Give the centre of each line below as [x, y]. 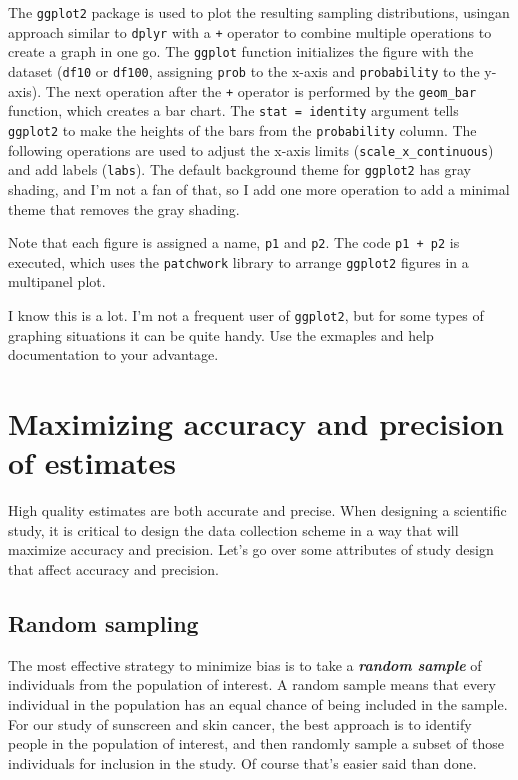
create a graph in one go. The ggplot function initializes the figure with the [241, 51]
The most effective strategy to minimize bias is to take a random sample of [245, 664]
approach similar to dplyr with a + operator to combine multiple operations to [250, 31]
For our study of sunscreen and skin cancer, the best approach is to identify [240, 723]
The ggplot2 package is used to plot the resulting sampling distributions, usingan [259, 12]
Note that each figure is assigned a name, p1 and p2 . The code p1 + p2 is [234, 242]
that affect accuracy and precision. [113, 568]
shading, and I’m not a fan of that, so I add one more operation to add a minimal [259, 188]
